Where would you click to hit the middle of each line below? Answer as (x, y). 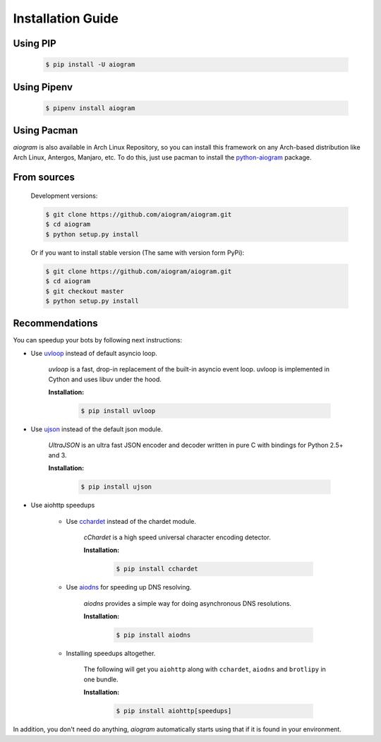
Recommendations (55, 324)
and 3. (58, 455)
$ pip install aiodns (153, 635)
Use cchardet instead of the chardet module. (131, 521)
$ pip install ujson (116, 487)
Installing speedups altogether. (111, 654)
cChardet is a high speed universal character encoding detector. (177, 537)
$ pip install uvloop (118, 411)
